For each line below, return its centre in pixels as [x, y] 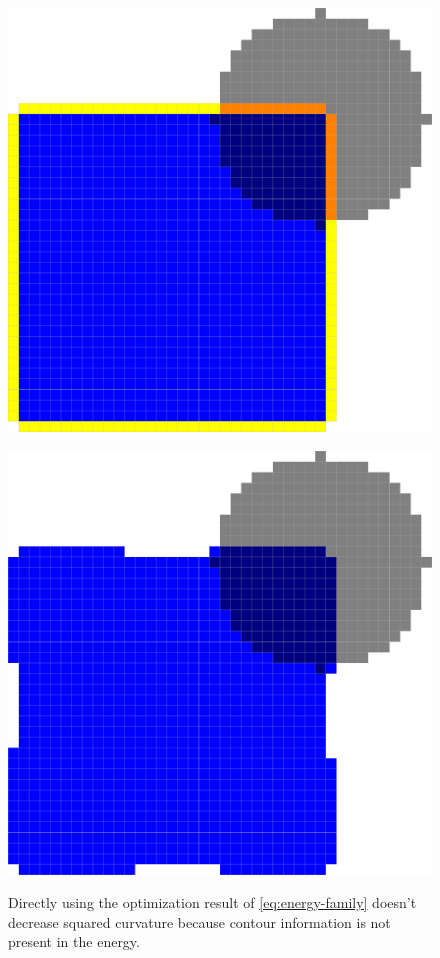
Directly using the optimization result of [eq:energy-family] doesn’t [212, 902]
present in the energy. [74, 941]
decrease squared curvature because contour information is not [199, 921]
